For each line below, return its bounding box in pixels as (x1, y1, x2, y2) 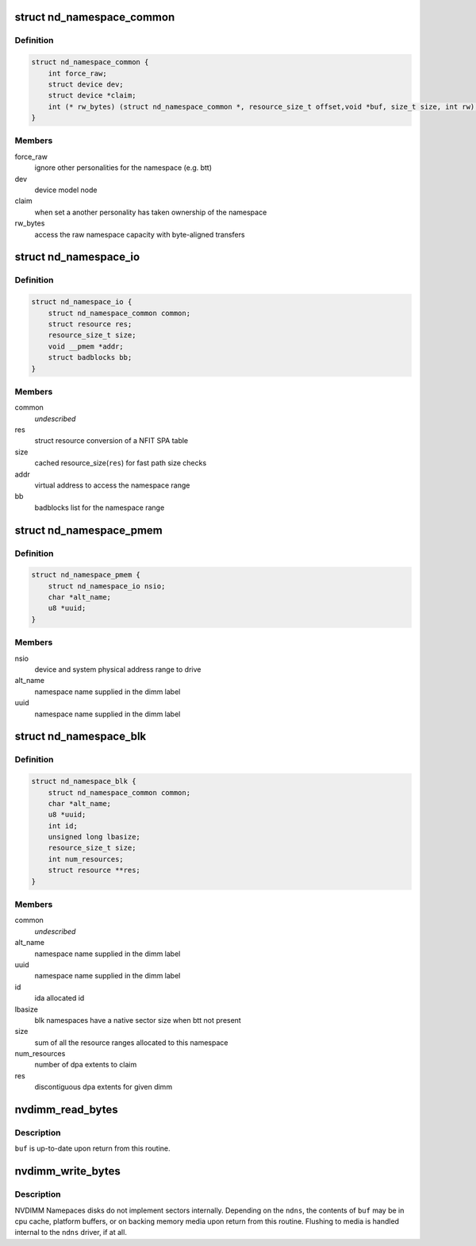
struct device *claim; (48, 91, 136, 100)
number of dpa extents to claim (34, 1060, 137, 1070)
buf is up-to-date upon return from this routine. (14, 1144, 171, 1153)
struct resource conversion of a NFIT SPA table (34, 436, 189, 446)
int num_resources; (48, 854, 125, 863)
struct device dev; (48, 79, 125, 89)
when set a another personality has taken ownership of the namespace (34, 207, 267, 217)
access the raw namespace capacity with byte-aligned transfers (34, 230, 245, 239)
